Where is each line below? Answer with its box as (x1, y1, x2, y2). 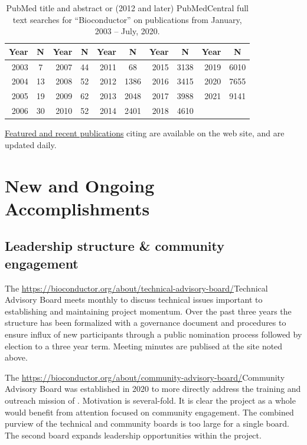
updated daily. (5, 138, 57, 150)
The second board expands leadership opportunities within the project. (5, 428, 262, 441)
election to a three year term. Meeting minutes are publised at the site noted (5, 339, 283, 352)
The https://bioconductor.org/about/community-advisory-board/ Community (5, 371, 285, 383)
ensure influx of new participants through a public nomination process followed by (5, 328, 302, 340)
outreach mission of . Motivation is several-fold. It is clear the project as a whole (5, 394, 296, 406)
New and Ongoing (5, 173, 155, 197)
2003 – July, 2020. (94, 25, 160, 37)
